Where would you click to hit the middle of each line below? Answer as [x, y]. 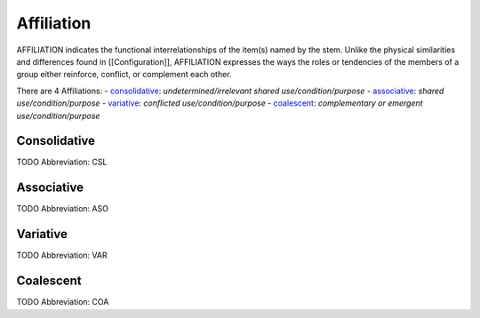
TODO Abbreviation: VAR [62, 255]
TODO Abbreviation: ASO [62, 209]
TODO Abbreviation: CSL [62, 162]
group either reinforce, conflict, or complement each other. [124, 75]
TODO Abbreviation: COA [63, 302]
